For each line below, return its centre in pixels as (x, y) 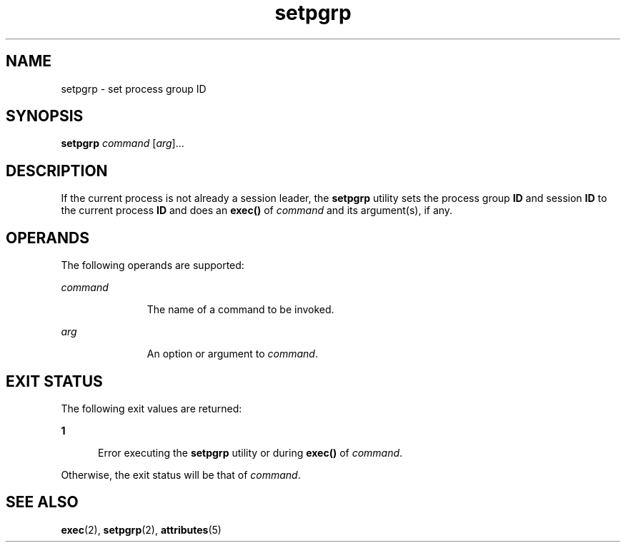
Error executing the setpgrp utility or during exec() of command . (250, 452)
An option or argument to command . (232, 354)
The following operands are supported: (153, 265)
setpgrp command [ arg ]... (123, 143)
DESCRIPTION (57, 171)
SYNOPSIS (45, 116)
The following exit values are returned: (151, 408)
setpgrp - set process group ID (134, 88)
